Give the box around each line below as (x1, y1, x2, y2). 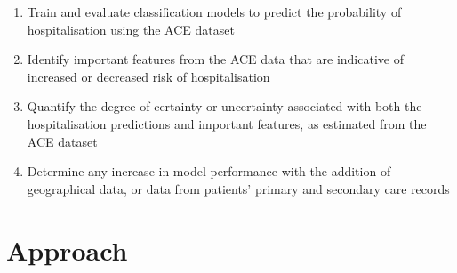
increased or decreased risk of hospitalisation (27, 67, 270, 85)
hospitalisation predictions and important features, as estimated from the (27, 114, 427, 132)
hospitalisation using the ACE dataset (27, 20, 235, 38)
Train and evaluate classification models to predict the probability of (27, 3, 402, 20)
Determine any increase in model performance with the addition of (27, 162, 391, 181)
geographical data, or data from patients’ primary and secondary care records (27, 179, 450, 197)
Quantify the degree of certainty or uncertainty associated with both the (27, 97, 422, 116)
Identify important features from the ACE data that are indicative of (27, 50, 404, 68)
